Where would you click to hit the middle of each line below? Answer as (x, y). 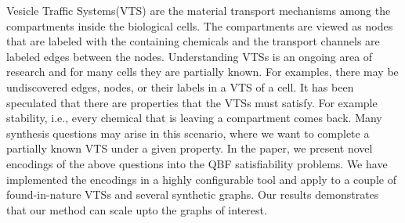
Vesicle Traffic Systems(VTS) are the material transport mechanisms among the (199, 10)
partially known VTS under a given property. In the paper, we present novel (190, 148)
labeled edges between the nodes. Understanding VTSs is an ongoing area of (190, 56)
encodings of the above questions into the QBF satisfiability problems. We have (197, 163)
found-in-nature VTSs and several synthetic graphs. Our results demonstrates (193, 194)
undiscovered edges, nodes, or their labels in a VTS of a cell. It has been (180, 86)
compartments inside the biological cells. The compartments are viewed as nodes (200, 25)
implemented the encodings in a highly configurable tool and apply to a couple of (201, 179)
